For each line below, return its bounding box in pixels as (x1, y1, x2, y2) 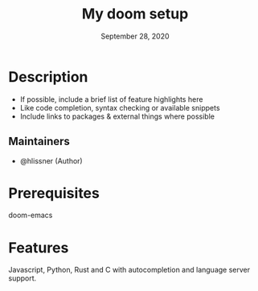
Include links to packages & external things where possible (19, 111, 215, 121)
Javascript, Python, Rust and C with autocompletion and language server (8, 265, 251, 275)
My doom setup (81, 5, 189, 23)
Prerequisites (8, 184, 100, 202)
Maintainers (8, 135, 71, 148)
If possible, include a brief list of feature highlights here (19, 94, 203, 104)
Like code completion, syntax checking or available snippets (19, 103, 220, 112)
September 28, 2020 (100, 31, 170, 41)
